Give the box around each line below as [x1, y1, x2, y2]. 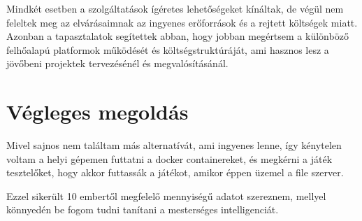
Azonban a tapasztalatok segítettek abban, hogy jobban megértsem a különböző [6, 29, 349, 43]
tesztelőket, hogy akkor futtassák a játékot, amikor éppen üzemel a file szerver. [6, 165, 344, 180]
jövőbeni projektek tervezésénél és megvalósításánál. [6, 56, 229, 71]
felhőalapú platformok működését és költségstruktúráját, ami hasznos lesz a [6, 42, 329, 57]
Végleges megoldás [6, 97, 189, 126]
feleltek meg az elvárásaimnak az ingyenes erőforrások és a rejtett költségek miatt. [6, 15, 358, 29]
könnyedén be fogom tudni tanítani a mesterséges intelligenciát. [6, 202, 279, 217]
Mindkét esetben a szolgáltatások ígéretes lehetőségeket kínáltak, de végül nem [6, 1, 344, 15]
